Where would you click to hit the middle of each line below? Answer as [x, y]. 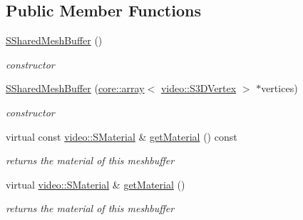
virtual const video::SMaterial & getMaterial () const [122, 136]
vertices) [279, 88]
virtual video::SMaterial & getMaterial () [96, 184]
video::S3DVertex [199, 88]
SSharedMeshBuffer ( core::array [75, 88]
